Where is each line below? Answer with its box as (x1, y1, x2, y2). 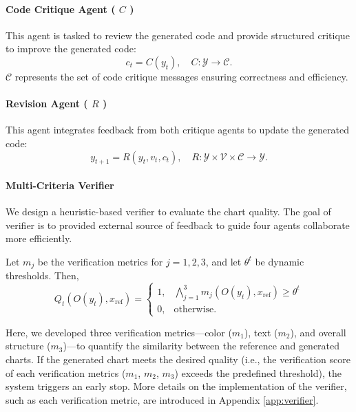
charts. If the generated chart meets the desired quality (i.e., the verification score (6, 352, 351, 367)
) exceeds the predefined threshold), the (174, 365, 342, 380)
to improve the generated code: (6, 41, 136, 56)
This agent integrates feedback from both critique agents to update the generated (6, 122, 349, 137)
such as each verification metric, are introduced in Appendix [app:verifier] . (6, 392, 319, 406)
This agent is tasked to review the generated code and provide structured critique (6, 28, 350, 42)
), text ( (244, 325, 278, 339)
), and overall (290, 325, 346, 339)
